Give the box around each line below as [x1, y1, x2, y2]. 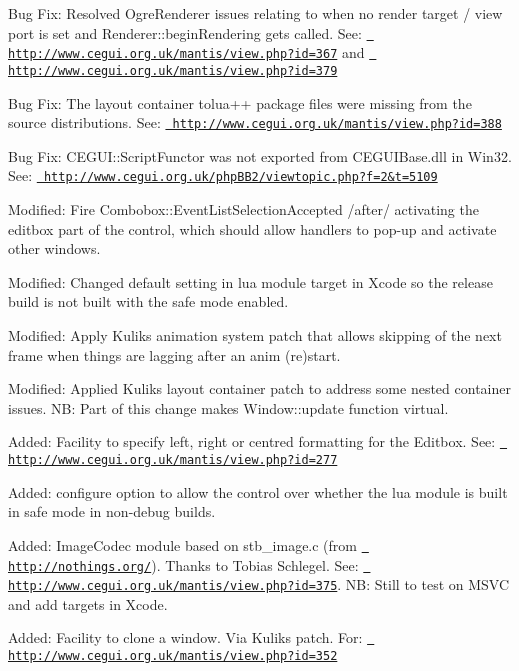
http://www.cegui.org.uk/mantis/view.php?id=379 [8, 63, 338, 78]
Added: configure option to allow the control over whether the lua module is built [8, 481, 508, 502]
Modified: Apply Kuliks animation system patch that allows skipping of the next [8, 325, 502, 346]
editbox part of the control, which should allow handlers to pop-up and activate [8, 218, 497, 239]
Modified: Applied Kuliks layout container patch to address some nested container [8, 378, 511, 399]
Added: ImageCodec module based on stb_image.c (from [8, 534, 358, 555]
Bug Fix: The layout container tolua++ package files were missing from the [8, 92, 472, 113]
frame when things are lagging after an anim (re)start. [8, 344, 341, 365]
